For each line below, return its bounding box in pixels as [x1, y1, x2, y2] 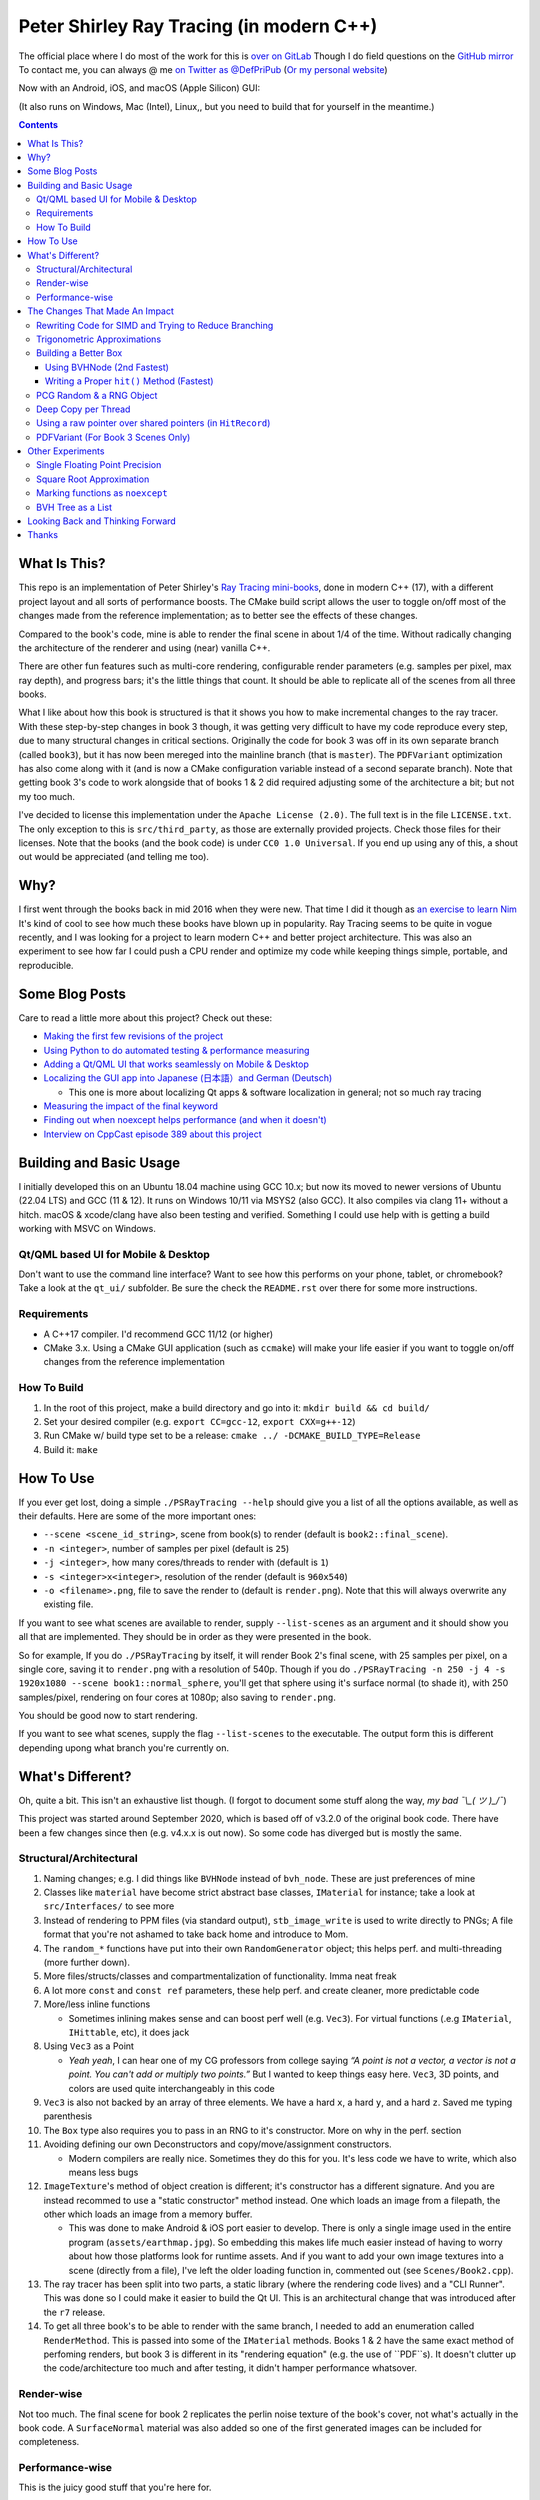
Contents [18, 119, 59, 131]
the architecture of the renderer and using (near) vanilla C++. [18, 641, 271, 654]
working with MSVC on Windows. [18, 1222, 157, 1234]
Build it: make [43, 1443, 99, 1455]
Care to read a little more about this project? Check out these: [18, 1011, 273, 1024]
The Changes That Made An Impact [27, 305, 175, 317]
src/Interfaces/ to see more [43, 1900, 175, 1912]
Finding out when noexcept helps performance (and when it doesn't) [43, 1114, 327, 1126]
